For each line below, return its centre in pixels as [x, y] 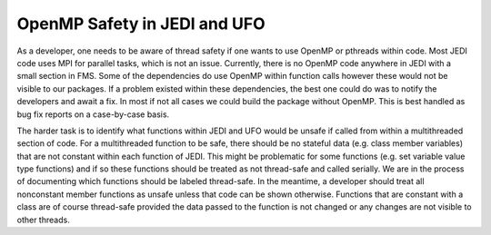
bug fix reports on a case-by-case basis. [93, 114]
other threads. [43, 220]
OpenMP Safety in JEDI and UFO [141, 24]
